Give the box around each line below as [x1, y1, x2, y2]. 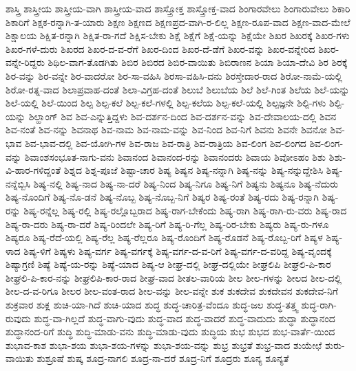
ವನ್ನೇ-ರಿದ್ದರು [6, 55, 45, 69]
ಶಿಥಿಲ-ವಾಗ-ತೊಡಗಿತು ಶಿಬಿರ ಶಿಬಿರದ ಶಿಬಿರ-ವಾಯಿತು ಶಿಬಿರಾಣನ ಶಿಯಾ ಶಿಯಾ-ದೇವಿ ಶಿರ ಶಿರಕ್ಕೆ [48, 55, 348, 69]
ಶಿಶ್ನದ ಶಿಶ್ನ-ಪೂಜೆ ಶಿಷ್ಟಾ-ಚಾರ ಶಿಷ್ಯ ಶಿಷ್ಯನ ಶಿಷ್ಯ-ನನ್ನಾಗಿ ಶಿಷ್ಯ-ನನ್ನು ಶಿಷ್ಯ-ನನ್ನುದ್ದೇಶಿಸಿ [63, 163, 324, 177]
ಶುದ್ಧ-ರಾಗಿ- [301, 297, 337, 312]
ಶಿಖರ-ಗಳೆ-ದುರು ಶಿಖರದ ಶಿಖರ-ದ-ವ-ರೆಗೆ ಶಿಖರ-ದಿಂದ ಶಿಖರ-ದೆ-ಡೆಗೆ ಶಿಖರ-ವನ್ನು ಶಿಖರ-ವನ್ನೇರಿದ [6, 41, 315, 56]
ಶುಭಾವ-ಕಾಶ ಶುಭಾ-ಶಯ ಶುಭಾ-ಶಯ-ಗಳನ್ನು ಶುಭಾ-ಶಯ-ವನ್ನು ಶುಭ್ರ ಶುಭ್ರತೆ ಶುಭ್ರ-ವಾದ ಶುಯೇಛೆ [6, 337, 322, 352]
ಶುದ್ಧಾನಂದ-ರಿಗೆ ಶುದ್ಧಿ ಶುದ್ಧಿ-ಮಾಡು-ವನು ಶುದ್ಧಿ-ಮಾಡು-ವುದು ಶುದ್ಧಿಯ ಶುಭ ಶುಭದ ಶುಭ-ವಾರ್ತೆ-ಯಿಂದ [6, 324, 335, 339]
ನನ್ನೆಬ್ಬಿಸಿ [6, 176, 30, 190]
